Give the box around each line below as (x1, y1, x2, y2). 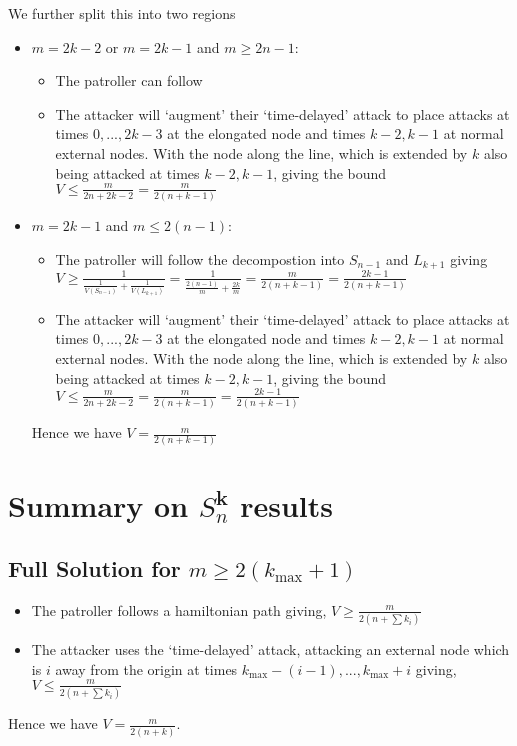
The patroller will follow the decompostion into (55, 248, 345, 269)
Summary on (8, 484, 189, 525)
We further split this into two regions (8, 3, 236, 23)
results (240, 484, 333, 525)
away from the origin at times (55, 658, 238, 679)
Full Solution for (8, 553, 181, 584)
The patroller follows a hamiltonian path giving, (31, 599, 327, 620)
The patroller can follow (55, 70, 203, 91)
